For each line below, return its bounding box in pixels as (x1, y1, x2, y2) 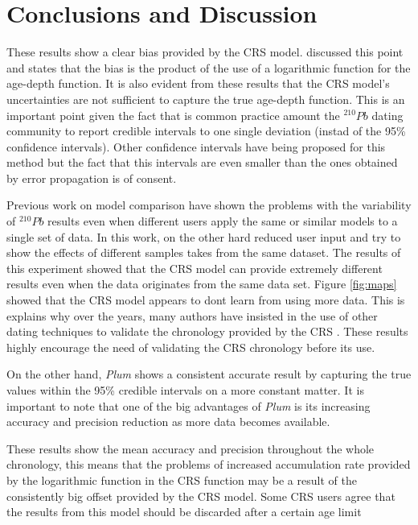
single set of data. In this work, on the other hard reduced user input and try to (6, 228, 401, 245)
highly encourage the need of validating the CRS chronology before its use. (6, 338, 375, 355)
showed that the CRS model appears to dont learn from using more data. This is (6, 291, 405, 308)
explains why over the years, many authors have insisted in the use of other (6, 307, 378, 324)
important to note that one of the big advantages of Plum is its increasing (6, 397, 371, 414)
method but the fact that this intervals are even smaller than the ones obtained (6, 154, 398, 171)
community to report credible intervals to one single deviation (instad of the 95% (6, 122, 406, 139)
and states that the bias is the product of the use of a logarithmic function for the (6, 59, 411, 76)
